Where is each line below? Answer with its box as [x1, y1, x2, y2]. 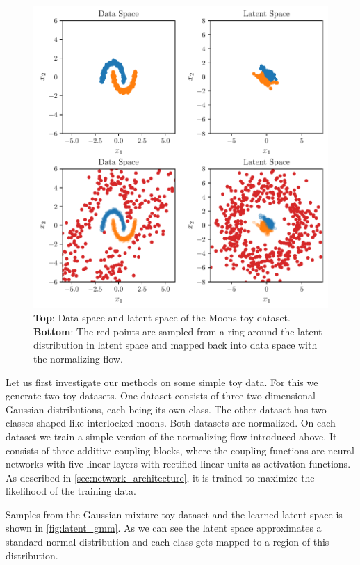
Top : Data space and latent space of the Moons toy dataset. [33, 310, 291, 325]
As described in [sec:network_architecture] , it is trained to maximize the [6, 470, 315, 484]
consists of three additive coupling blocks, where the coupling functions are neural [6, 443, 354, 457]
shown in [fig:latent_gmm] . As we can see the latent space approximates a [6, 520, 322, 535]
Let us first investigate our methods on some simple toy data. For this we [6, 374, 318, 389]
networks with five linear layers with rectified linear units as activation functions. [6, 456, 351, 471]
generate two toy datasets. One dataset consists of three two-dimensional [6, 388, 316, 403]
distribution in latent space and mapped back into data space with [33, 337, 318, 352]
